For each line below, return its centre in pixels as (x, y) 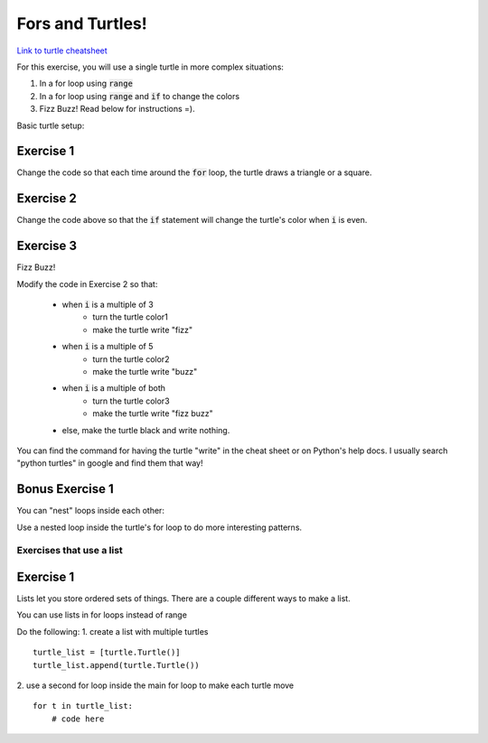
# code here (78, 719)
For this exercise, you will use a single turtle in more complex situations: (150, 67)
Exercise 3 (47, 246)
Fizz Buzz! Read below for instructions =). (117, 109)
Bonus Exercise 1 (66, 489)
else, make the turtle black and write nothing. (146, 430)
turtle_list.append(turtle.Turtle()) (117, 665)
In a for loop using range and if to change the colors (139, 96)
